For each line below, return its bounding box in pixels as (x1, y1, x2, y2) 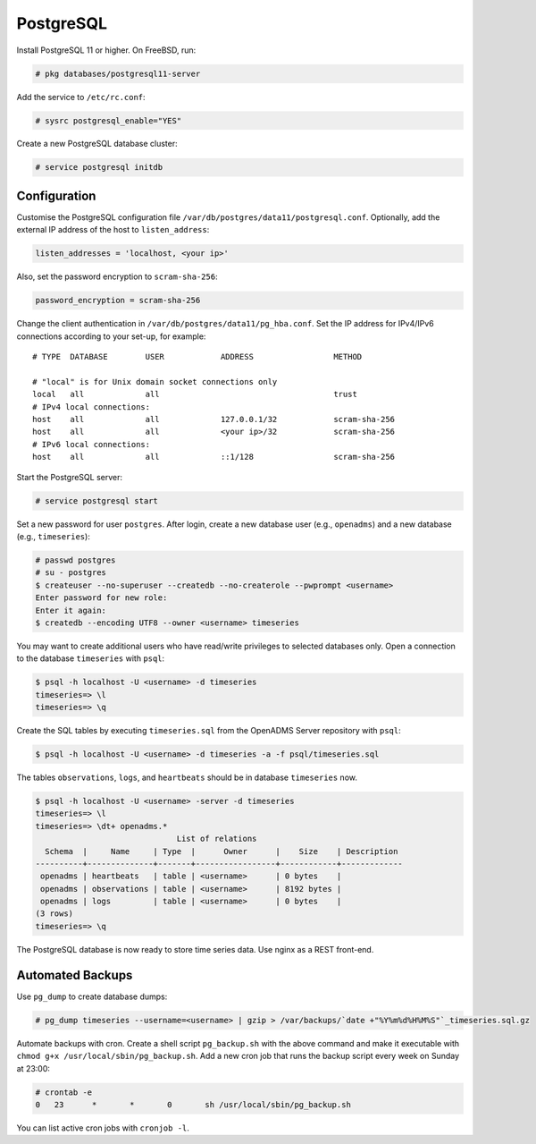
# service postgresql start (35, 496, 158, 505)
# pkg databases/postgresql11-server (35, 68, 201, 79)
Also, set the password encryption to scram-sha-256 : (16, 271, 218, 282)
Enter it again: (35, 605, 107, 615)
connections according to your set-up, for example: (16, 331, 206, 342)
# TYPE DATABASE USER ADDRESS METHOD (32, 352, 363, 362)
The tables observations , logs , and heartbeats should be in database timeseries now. (16, 772, 357, 783)
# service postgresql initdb (35, 162, 163, 173)
